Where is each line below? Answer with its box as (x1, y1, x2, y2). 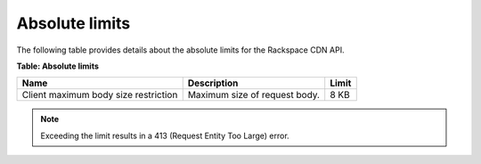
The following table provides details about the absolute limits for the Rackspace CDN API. (16, 45, 345, 55)
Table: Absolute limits (16, 61, 100, 71)
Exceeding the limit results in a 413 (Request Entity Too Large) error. (40, 130, 289, 141)
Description (187, 77, 239, 89)
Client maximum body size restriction (21, 89, 178, 102)
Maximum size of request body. (187, 89, 321, 102)
